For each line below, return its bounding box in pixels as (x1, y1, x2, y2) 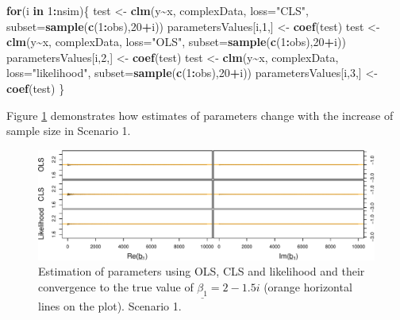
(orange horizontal (263, 279, 352, 295)
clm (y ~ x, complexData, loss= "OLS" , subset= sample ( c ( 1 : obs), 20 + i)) (6, 33, 346, 50)
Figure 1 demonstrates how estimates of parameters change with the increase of (6, 106, 394, 123)
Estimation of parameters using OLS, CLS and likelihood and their (38, 263, 365, 280)
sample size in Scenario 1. (6, 122, 131, 139)
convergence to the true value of (38, 279, 194, 295)
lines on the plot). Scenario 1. (38, 298, 182, 314)
